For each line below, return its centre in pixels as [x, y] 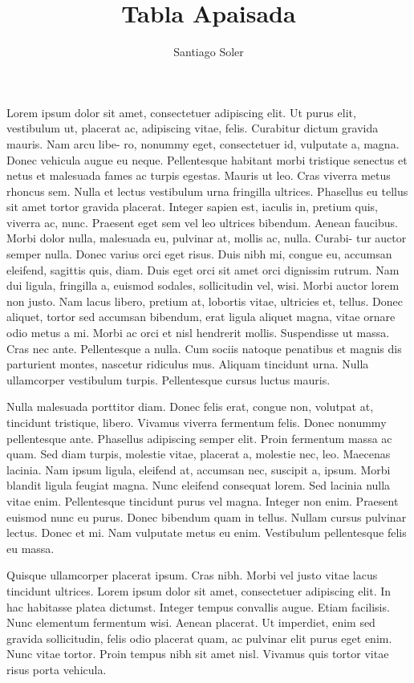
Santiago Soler [209, 52]
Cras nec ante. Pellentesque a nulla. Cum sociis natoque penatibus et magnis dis [204, 348]
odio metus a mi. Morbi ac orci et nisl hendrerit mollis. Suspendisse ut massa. [198, 333]
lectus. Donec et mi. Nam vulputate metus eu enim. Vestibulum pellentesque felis [207, 533]
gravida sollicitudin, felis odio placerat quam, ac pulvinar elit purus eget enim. [199, 638]
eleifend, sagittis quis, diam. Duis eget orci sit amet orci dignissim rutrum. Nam [203, 269]
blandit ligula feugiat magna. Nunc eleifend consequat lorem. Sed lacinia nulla [199, 485]
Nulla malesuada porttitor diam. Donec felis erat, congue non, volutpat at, [190, 407]
